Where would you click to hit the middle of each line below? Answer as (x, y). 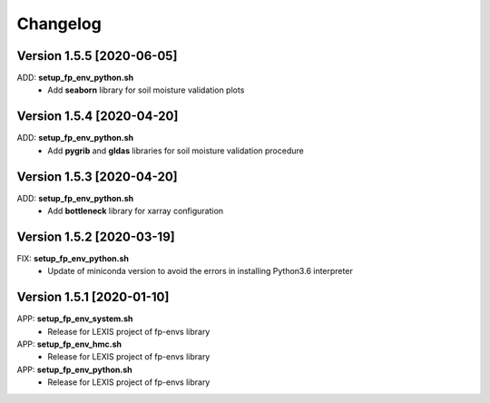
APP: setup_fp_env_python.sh (74, 369)
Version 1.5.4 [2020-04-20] (98, 117)
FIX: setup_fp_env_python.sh (73, 258)
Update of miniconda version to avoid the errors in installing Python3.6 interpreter (200, 271)
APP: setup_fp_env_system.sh (75, 319)
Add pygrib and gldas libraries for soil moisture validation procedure (176, 151)
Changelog (59, 24)
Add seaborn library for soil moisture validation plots (146, 90)
